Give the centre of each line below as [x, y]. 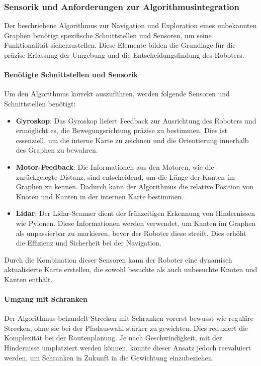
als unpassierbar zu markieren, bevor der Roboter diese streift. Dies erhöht [131, 233]
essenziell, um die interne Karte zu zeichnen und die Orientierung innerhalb [132, 140]
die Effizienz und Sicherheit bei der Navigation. [89, 243]
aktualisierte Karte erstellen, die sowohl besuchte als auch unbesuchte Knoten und [131, 269]
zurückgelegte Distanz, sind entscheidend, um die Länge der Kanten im [125, 176]
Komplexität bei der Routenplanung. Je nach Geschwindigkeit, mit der [113, 338]
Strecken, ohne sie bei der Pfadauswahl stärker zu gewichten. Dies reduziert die [126, 328]
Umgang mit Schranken [46, 299]
